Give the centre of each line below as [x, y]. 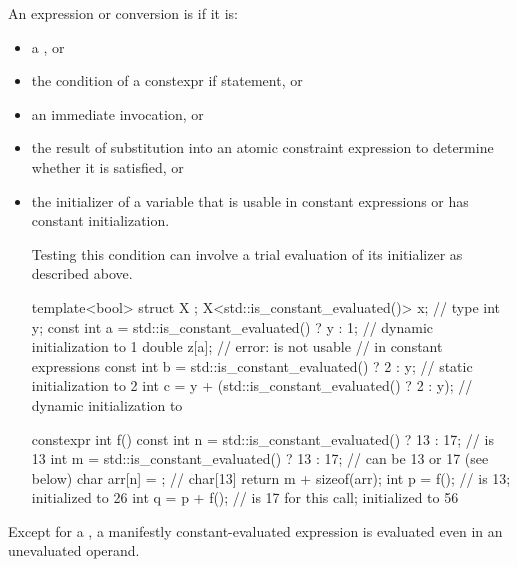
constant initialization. [100, 220]
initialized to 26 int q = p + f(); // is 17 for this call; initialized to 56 [245, 497]
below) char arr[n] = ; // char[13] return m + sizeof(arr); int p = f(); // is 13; [271, 477]
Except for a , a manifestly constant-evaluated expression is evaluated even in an [255, 530]
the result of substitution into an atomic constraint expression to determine [262, 147]
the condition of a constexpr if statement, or [167, 80]
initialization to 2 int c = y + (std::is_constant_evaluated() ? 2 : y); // [252, 385]
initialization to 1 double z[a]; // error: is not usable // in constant [237, 346]
